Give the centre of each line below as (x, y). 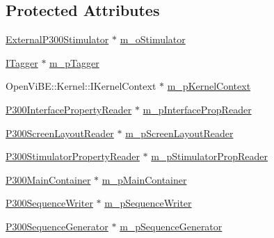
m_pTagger (74, 62)
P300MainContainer (48, 179)
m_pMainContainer (144, 179)
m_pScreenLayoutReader (179, 133)
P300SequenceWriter (49, 203)
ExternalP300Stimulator (57, 39)
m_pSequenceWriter (148, 203)
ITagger (22, 62)
